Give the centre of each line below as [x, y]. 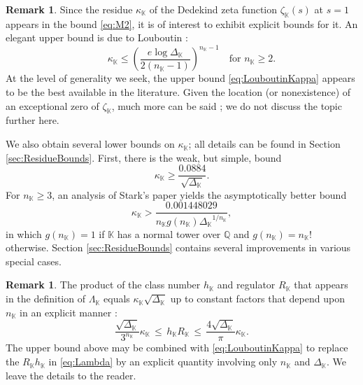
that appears [321, 285]
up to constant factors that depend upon [257, 299]
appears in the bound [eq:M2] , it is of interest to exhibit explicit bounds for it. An [182, 23]
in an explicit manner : [69, 312]
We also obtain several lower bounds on [90, 144]
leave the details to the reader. [71, 375]
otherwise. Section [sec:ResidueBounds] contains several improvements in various [178, 247]
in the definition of [45, 299]
